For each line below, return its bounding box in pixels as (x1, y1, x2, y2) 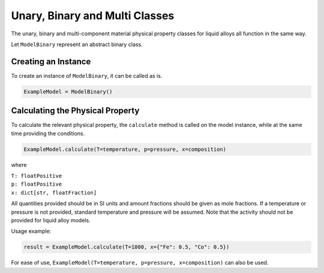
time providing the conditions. (11, 129, 85, 137)
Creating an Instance (11, 56, 91, 66)
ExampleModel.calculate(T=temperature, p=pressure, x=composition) (23, 145, 227, 153)
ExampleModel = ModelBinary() (23, 88, 113, 95)
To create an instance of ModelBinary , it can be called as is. (11, 72, 163, 79)
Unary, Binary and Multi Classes (11, 9, 175, 22)
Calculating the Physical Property (11, 105, 140, 116)
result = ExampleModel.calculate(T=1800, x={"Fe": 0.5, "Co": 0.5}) (23, 244, 230, 251)
